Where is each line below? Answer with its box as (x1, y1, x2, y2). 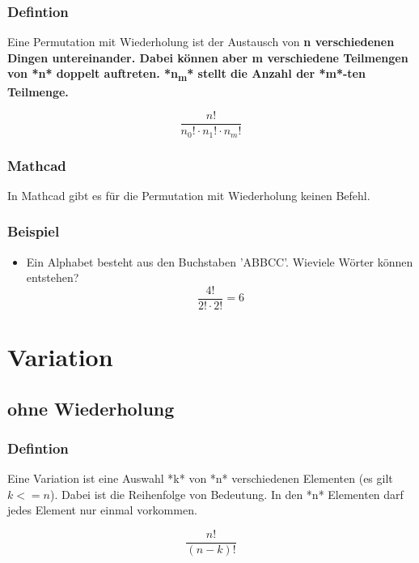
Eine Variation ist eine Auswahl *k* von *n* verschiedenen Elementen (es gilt (7, 470, 393, 487)
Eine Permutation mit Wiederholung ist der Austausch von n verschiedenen (7, 33, 395, 50)
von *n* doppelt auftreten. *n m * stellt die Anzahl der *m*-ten (7, 65, 366, 84)
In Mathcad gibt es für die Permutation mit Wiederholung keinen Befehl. (7, 186, 370, 203)
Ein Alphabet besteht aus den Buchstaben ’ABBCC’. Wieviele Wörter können (26, 253, 413, 270)
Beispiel (7, 221, 60, 241)
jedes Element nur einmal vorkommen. (7, 501, 197, 518)
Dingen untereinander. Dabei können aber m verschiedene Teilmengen (7, 49, 408, 66)
